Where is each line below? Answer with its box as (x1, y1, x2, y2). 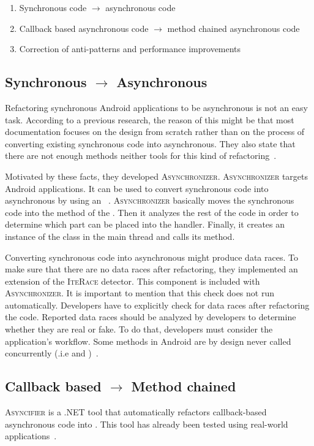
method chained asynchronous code (167, 21, 300, 34)
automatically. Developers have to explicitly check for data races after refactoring (5, 298, 310, 311)
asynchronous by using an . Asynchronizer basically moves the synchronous (5, 194, 294, 207)
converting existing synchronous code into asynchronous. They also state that (5, 137, 296, 150)
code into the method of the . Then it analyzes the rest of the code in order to (5, 206, 299, 218)
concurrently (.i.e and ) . (5, 347, 99, 359)
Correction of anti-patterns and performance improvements (19, 42, 241, 55)
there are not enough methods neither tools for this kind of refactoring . (5, 149, 277, 162)
